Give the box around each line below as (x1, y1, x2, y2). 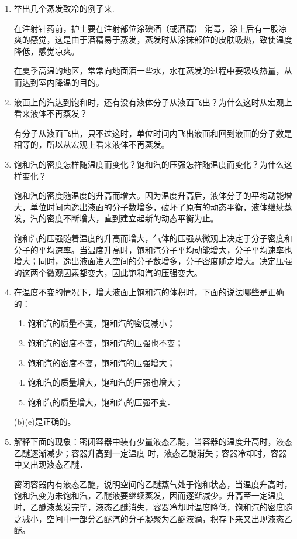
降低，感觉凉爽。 (13, 45, 80, 57)
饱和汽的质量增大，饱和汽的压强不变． (27, 395, 175, 408)
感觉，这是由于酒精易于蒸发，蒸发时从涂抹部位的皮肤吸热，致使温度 (30, 33, 292, 46)
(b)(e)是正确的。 (13, 415, 76, 428)
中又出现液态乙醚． (13, 458, 88, 470)
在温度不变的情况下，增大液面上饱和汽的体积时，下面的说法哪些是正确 (13, 286, 284, 298)
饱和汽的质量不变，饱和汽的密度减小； (27, 317, 175, 329)
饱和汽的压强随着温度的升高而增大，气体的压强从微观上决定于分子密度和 (13, 231, 292, 244)
